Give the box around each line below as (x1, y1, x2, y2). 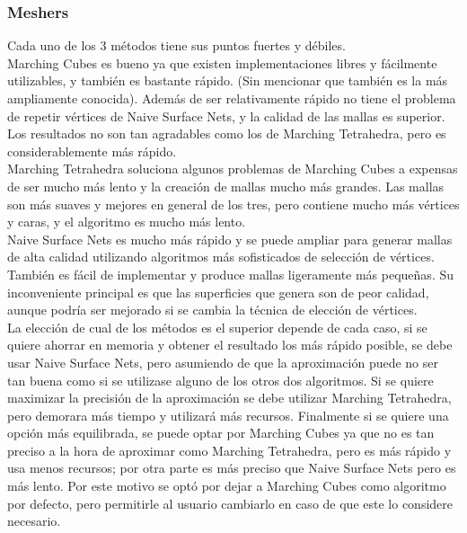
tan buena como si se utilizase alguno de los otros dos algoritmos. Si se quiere (7, 370, 434, 389)
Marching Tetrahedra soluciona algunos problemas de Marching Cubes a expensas (7, 159, 458, 178)
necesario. (7, 511, 61, 530)
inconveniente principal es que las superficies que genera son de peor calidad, (7, 282, 429, 301)
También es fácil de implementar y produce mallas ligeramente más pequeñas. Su (7, 264, 454, 283)
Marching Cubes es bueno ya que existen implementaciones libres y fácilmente (7, 53, 437, 72)
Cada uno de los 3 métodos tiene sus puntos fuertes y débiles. (7, 36, 346, 55)
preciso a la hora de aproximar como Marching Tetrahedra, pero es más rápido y (7, 440, 452, 459)
